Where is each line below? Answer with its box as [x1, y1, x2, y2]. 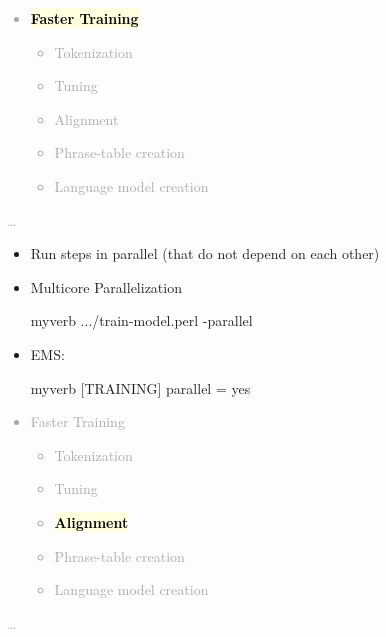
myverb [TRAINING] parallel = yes [30, 377, 251, 398]
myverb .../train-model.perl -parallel [30, 310, 253, 331]
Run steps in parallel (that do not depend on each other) [30, 243, 380, 264]
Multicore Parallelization [30, 276, 182, 297]
